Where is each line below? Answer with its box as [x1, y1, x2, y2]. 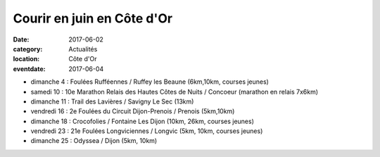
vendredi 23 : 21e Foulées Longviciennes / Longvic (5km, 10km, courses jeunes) [30, 127, 263, 135]
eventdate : [13, 64, 46, 73]
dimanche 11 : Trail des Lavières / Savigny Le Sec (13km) [30, 97, 194, 106]
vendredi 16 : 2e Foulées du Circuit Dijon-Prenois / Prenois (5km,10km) [30, 107, 235, 115]
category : [13, 44, 43, 53]
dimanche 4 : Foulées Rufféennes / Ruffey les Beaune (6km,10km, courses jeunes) [30, 77, 269, 86]
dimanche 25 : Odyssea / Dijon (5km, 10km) [30, 137, 158, 145]
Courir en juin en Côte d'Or [13, 11, 172, 26]
